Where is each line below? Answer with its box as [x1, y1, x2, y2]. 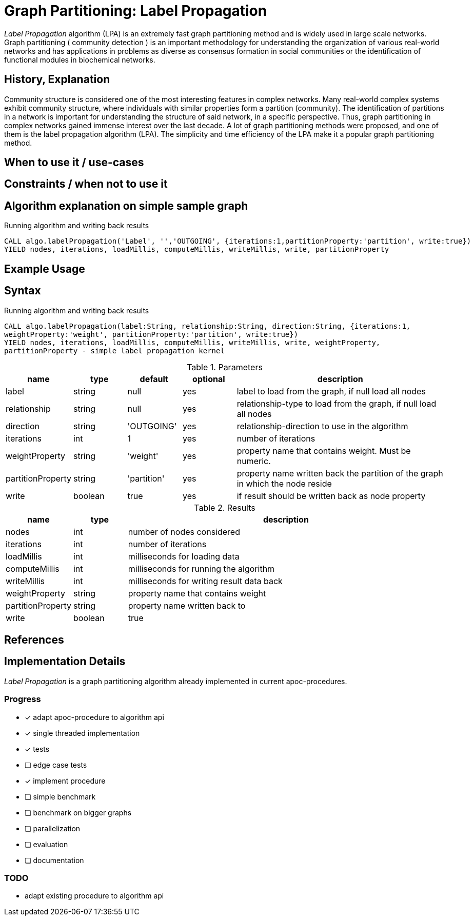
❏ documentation [25, 855, 84, 865]
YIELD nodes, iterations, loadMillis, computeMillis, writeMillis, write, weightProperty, [4, 338, 381, 347]
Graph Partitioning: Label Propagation [4, 2, 267, 19]
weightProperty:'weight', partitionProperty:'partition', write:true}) [4, 330, 299, 338]
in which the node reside [236, 478, 332, 489]
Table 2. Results [194, 502, 255, 513]
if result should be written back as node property [236, 490, 426, 501]
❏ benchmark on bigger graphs [25, 808, 132, 817]
